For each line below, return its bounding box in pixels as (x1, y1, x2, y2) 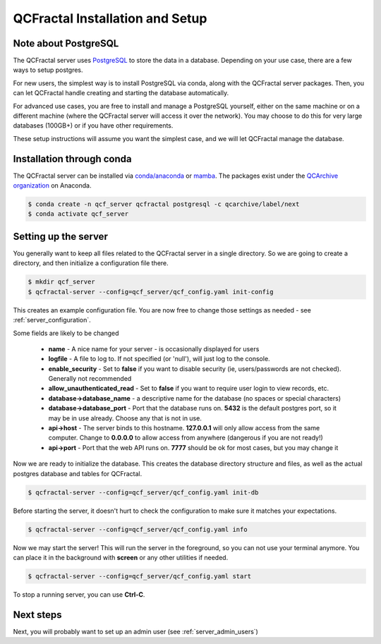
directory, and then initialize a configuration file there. (13, 259, 169, 267)
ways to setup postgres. (13, 66, 84, 74)
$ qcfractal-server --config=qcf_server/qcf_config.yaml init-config (28, 288, 274, 296)
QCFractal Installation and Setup (13, 11, 207, 26)
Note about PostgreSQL (13, 37, 119, 49)
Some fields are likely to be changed (13, 329, 119, 337)
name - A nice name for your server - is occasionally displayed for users (48, 344, 260, 353)
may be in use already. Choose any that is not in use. (48, 413, 202, 423)
